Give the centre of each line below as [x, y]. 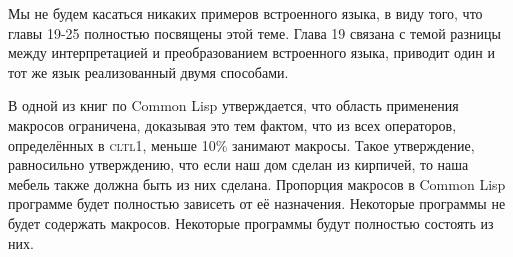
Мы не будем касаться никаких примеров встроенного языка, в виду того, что [245, 13]
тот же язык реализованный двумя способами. [148, 71]
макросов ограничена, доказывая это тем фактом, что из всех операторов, [232, 124]
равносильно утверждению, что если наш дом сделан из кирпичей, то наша [238, 164]
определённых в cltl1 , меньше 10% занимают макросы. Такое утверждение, [241, 144]
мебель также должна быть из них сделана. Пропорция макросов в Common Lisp [257, 183]
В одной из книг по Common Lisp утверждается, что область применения [233, 105]
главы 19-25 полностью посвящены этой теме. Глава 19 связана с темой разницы [254, 32]
